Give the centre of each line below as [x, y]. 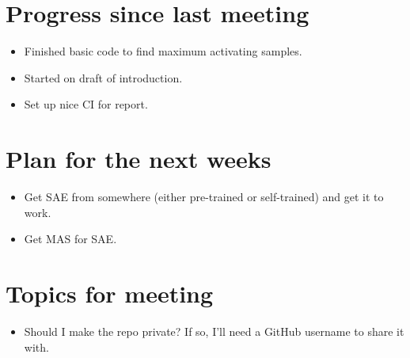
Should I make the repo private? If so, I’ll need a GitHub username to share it [214, 331]
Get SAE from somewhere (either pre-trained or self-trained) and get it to [204, 197]
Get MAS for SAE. [70, 239]
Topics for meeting [110, 293]
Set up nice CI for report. [86, 104]
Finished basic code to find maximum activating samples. [163, 51]
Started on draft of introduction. [103, 77]
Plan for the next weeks [139, 159]
